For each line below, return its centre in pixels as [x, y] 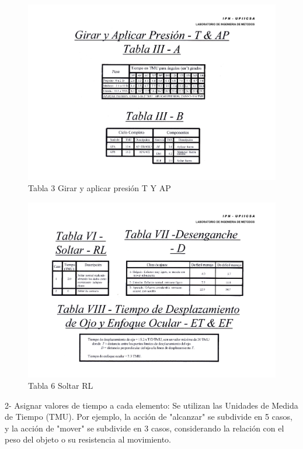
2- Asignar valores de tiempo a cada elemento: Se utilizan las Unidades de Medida [151, 405]
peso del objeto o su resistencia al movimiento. [88, 439]
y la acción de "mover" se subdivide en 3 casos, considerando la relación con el [144, 428]
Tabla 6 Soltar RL [61, 386]
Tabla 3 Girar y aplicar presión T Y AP [100, 188]
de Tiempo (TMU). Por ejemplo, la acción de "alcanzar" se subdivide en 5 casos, [149, 417]
